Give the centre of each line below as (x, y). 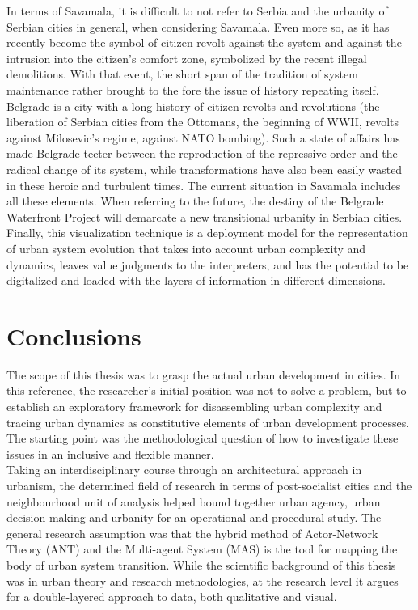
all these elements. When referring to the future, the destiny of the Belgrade (195, 201)
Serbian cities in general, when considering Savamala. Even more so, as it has (198, 26)
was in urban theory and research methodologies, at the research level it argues (203, 580)
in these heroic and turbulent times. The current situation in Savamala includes (204, 185)
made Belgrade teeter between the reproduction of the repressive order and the (202, 153)
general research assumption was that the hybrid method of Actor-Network (192, 533)
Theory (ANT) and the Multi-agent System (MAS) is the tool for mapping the (202, 549)
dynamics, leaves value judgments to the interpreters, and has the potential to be (208, 264)
